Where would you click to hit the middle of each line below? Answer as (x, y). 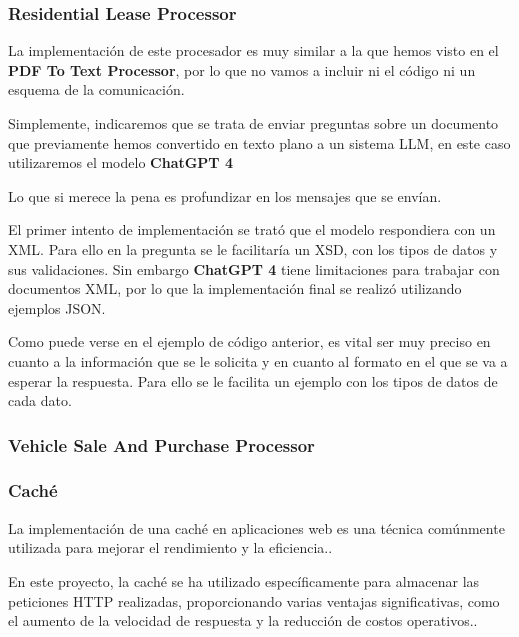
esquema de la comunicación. (96, 89)
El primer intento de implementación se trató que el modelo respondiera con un (252, 229)
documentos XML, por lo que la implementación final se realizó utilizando (235, 288)
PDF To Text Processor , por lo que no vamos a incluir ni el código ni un (242, 69)
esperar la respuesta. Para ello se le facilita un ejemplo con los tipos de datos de (253, 380)
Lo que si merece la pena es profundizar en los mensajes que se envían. (225, 195)
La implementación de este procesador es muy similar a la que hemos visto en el (253, 50)
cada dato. (40, 400)
